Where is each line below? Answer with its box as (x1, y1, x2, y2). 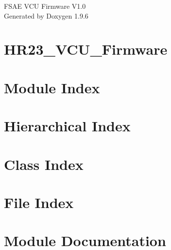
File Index (4, 192, 74, 212)
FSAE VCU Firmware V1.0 (4, 1, 86, 11)
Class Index (4, 154, 84, 174)
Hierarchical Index (4, 116, 131, 136)
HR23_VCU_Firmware (4, 39, 168, 59)
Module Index (4, 77, 100, 97)
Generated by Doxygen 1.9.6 (4, 10, 88, 21)
